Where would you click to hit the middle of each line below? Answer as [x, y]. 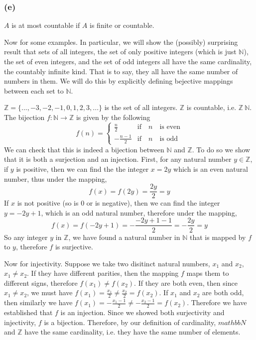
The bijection [24, 117]
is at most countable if [46, 25]
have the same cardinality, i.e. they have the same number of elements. [132, 332]
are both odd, [223, 292]
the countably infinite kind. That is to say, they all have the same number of [121, 71]
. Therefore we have [217, 302]
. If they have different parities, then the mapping [103, 273]
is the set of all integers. [141, 107]
